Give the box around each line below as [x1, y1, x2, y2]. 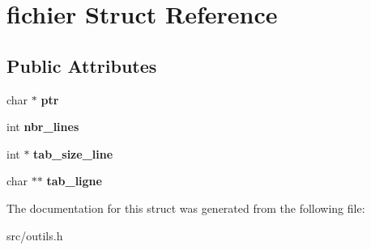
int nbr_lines [6, 118, 79, 135]
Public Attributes [6, 53, 157, 78]
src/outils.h [6, 227, 63, 244]
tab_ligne [46, 172, 102, 189]
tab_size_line [33, 145, 113, 162]
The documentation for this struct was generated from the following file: [6, 199, 365, 216]
